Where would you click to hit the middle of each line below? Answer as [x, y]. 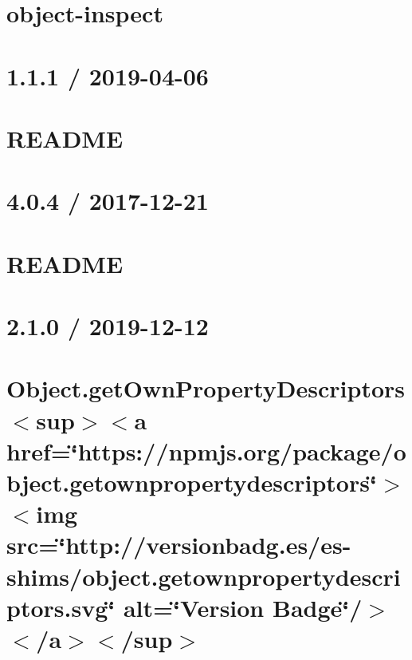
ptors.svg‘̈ [61, 607]
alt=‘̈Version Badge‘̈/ [243, 607]
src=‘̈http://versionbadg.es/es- [179, 545]
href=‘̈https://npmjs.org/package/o [206, 451]
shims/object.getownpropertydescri [204, 576]
